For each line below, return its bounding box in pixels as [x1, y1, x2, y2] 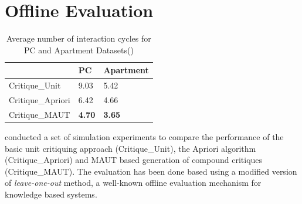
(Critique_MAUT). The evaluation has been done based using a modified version [5, 165, 297, 177]
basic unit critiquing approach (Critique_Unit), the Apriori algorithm [5, 142, 256, 154]
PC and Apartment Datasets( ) [23, 43, 134, 56]
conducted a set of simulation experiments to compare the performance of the [5, 130, 284, 142]
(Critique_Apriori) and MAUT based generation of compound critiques [5, 154, 263, 166]
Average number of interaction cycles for [6, 32, 151, 45]
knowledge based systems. [5, 188, 97, 200]
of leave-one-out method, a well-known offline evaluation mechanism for [5, 176, 262, 189]
